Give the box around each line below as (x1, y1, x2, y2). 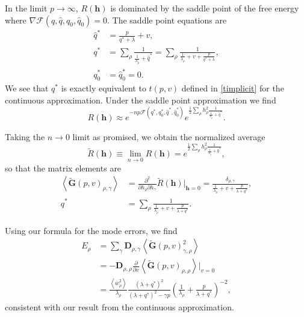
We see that (5, 82, 49, 94)
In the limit (5, 2, 48, 14)
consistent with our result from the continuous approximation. (5, 301, 234, 313)
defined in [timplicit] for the (181, 82, 284, 94)
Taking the (5, 130, 45, 143)
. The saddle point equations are (107, 13, 227, 26)
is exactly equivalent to (61, 82, 146, 94)
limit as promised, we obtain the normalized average (72, 130, 265, 143)
